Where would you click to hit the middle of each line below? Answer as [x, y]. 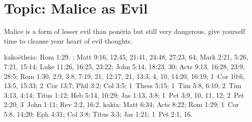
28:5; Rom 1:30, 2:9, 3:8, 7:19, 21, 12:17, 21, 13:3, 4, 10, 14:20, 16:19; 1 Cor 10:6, [124, 76]
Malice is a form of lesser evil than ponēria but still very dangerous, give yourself [125, 31]
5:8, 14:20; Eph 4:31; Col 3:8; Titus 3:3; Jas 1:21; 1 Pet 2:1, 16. [98, 114]
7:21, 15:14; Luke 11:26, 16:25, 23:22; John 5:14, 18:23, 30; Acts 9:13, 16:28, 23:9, [125, 66]
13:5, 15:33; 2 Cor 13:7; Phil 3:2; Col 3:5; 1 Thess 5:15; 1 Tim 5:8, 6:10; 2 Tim [123, 85]
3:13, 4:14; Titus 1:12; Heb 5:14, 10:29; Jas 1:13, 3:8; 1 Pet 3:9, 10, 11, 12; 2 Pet [124, 95]
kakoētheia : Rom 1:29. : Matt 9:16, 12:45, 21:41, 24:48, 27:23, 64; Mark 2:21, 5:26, [126, 57]
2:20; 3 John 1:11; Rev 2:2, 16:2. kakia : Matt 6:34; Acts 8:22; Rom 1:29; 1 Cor [121, 104]
